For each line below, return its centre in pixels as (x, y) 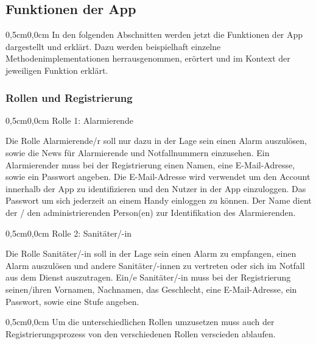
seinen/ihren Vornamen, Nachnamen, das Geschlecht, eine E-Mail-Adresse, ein (151, 289)
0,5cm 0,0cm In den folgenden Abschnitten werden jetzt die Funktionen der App (154, 34)
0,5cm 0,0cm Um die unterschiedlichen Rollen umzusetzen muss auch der (140, 322)
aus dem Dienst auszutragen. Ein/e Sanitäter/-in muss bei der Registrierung (148, 277)
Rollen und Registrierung (69, 97)
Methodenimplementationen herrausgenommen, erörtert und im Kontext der (148, 58)
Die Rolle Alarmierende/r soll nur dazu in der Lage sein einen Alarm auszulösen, (156, 141)
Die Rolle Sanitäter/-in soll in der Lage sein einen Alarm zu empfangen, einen (151, 253)
